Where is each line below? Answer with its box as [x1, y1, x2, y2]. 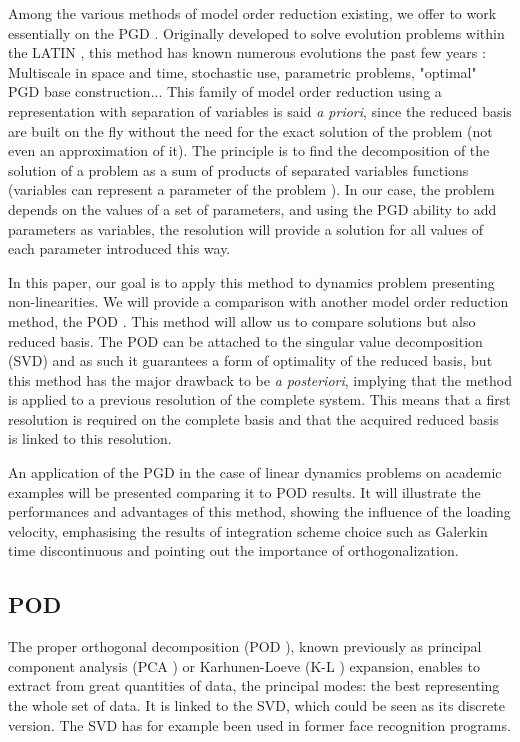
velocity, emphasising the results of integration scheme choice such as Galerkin [8, 520, 488, 541]
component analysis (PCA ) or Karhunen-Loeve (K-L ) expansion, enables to [8, 655, 480, 676]
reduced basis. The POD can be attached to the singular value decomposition [8, 330, 483, 351]
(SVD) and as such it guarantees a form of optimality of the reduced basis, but [8, 350, 493, 371]
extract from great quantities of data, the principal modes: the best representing [8, 675, 500, 696]
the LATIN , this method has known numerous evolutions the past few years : [8, 42, 486, 63]
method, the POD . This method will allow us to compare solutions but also [8, 310, 476, 331]
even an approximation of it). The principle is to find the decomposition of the [8, 140, 490, 161]
